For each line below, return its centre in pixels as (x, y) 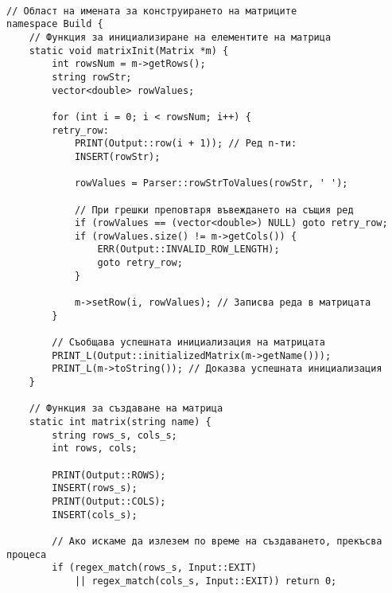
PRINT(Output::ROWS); (109, 475)
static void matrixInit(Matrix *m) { (129, 51)
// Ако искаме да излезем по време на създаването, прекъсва (217, 541)
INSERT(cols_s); (95, 515)
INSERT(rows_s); (95, 488)
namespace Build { (55, 24)
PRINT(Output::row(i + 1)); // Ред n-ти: (186, 144)
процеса (27, 554)
